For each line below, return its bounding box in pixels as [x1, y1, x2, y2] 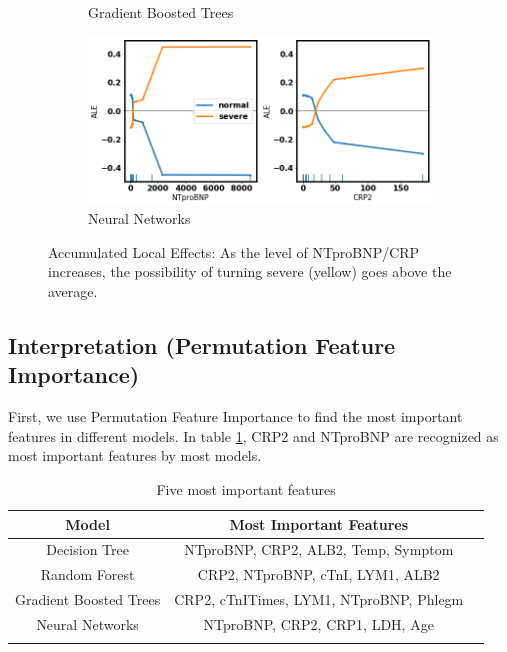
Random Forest [40, 564, 135, 585]
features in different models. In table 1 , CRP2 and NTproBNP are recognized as [8, 425, 499, 446]
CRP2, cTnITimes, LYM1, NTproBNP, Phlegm [174, 589, 464, 610]
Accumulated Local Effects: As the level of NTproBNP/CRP [48, 241, 420, 262]
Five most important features [156, 479, 336, 500]
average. [48, 281, 98, 302]
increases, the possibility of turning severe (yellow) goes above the [48, 261, 452, 282]
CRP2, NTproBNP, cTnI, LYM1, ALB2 [197, 564, 440, 585]
